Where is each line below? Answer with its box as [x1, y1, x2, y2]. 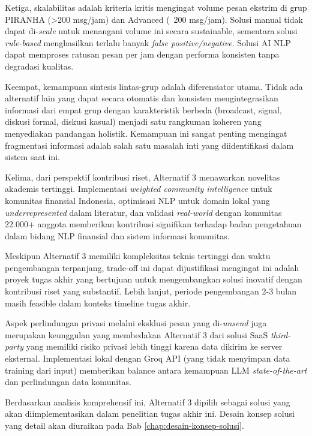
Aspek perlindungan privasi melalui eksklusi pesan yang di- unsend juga [5, 317, 267, 329]
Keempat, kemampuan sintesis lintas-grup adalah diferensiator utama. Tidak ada [5, 80, 303, 92]
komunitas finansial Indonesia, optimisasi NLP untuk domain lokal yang [5, 194, 270, 206]
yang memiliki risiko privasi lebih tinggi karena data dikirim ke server [26, 340, 283, 353]
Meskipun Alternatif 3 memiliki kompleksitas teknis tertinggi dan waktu [5, 249, 271, 262]
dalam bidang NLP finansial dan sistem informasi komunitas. [5, 229, 230, 242]
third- [270, 328, 291, 341]
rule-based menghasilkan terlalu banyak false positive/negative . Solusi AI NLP [5, 36, 291, 49]
